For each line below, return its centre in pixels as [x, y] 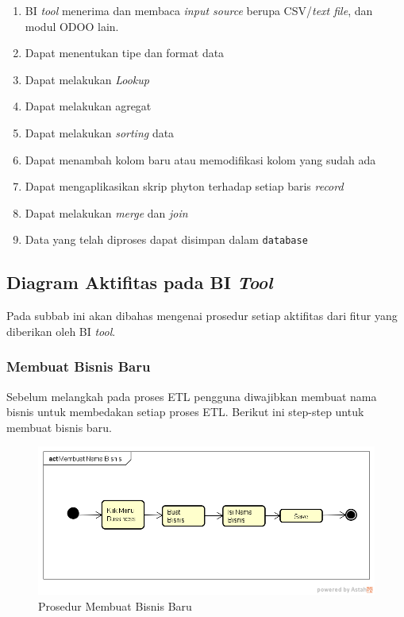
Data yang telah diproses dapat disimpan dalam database [166, 239]
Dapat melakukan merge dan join [106, 212]
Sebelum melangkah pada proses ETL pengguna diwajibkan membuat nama [192, 396]
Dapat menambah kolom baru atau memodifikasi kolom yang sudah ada [200, 159]
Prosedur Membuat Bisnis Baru [115, 605]
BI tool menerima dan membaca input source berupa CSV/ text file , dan [199, 10]
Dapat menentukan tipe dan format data [125, 53]
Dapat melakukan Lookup [87, 79]
